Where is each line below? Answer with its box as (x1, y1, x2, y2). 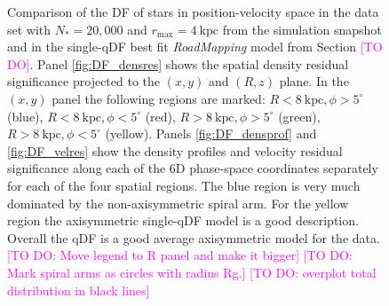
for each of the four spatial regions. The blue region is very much (7, 176, 361, 194)
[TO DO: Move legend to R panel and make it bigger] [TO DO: (7, 246, 353, 264)
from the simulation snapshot (222, 20, 382, 38)
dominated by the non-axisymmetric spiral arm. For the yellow (7, 193, 349, 212)
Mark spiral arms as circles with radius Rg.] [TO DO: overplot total (7, 263, 377, 281)
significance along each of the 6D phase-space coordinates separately (7, 159, 378, 177)
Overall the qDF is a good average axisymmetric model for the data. (7, 228, 380, 247)
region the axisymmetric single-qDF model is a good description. (7, 211, 359, 230)
